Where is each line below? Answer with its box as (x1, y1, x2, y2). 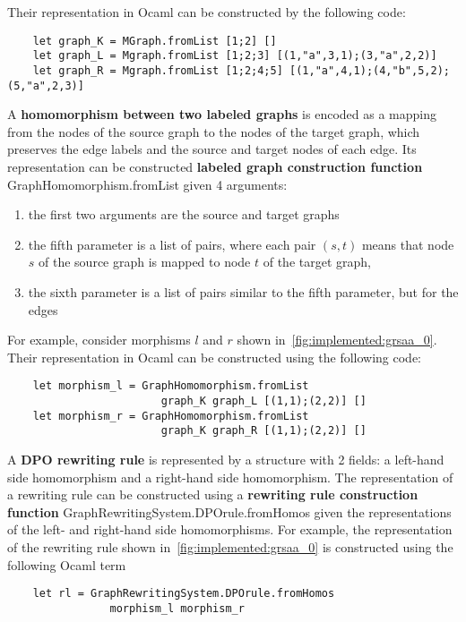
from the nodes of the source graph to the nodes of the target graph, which (7, 122, 420, 141)
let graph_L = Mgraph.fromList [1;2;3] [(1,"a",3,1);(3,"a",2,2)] (32, 49, 437, 63)
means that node (361, 234, 454, 253)
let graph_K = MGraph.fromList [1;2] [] (32, 34, 277, 47)
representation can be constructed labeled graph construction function (7, 158, 423, 175)
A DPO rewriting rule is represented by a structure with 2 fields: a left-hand (7, 449, 444, 468)
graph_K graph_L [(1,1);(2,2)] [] (160, 395, 367, 407)
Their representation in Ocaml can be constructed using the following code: (7, 347, 421, 366)
